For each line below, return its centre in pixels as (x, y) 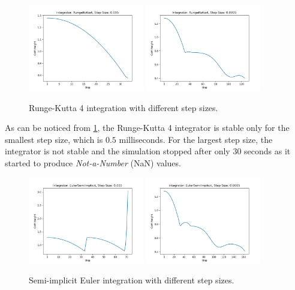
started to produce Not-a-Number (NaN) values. (93, 163)
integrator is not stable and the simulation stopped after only (118, 151)
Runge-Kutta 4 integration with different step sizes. (124, 107)
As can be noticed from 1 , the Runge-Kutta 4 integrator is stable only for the (147, 128)
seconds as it (267, 151)
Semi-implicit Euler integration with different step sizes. (132, 280)
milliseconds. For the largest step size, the (196, 139)
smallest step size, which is (54, 139)
